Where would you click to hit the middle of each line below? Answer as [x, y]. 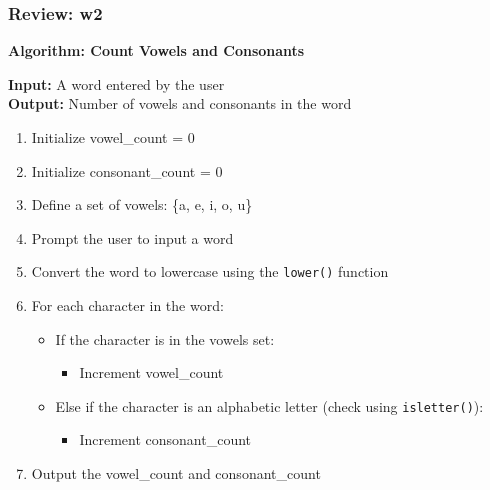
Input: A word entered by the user [116, 83]
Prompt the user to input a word [132, 237]
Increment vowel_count [151, 372]
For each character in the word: [127, 305]
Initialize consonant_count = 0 [127, 170]
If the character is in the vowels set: [165, 338]
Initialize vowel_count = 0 [113, 137]
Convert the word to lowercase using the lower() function [210, 271]
